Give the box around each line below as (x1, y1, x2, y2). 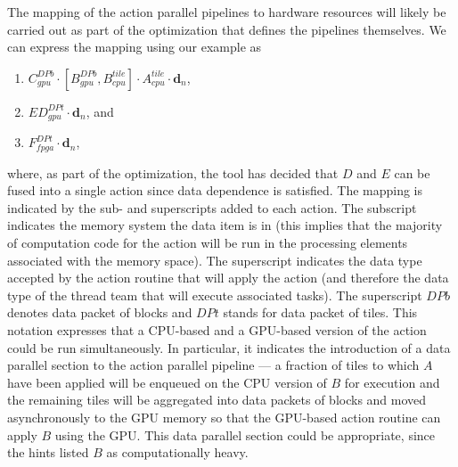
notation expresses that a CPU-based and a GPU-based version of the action (7, 321, 427, 340)
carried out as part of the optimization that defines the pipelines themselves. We (7, 20, 446, 38)
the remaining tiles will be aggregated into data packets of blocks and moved (7, 390, 427, 409)
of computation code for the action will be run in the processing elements (7, 233, 408, 252)
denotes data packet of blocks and (7, 303, 192, 322)
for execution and (344, 373, 440, 391)
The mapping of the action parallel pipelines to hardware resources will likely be (7, 3, 446, 20)
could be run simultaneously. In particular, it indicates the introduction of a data (7, 338, 451, 356)
